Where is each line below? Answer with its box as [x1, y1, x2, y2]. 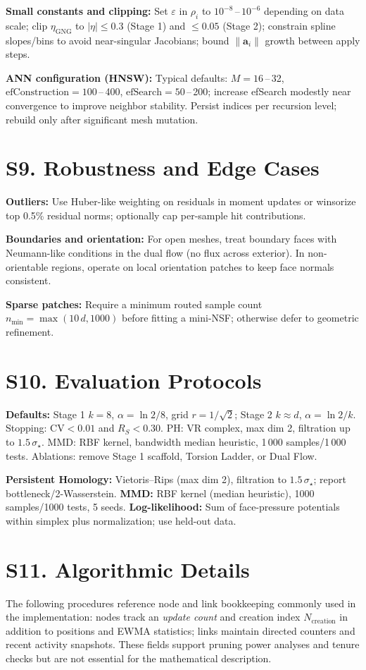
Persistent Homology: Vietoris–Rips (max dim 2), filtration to [6, 472, 286, 487]
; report [313, 472, 346, 487]
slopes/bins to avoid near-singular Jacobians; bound [6, 32, 229, 47]
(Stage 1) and [127, 18, 186, 32]
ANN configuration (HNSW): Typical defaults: [6, 70, 228, 85]
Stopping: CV [6, 420, 65, 435]
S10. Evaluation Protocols [6, 365, 262, 394]
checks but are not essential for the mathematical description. [6, 651, 272, 665]
